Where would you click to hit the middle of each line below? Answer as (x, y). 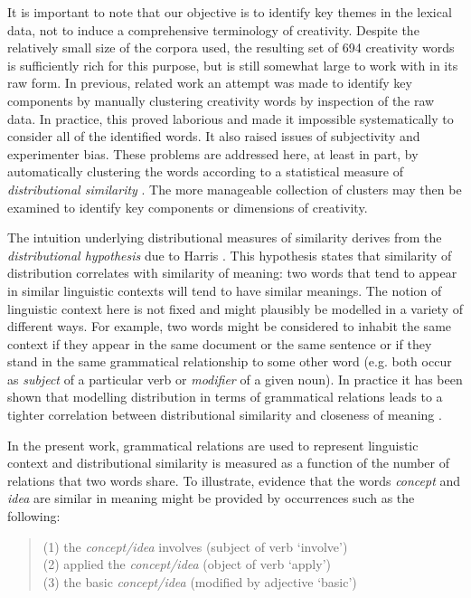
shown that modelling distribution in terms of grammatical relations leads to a (225, 397)
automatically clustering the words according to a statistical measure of (206, 171)
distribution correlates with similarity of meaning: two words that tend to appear (232, 273)
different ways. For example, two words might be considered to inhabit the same (230, 326)
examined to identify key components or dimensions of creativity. (188, 207)
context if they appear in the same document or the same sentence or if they (220, 343)
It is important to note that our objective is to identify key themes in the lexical (230, 12)
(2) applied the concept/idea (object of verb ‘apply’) (187, 564)
